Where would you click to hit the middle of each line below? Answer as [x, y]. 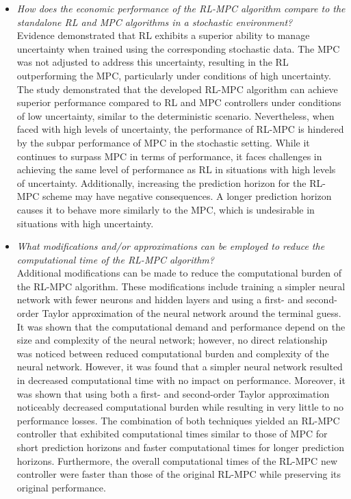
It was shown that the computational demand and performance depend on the [181, 326]
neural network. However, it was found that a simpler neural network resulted [180, 367]
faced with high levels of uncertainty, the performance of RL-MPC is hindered [180, 129]
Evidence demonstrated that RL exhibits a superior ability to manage [163, 35]
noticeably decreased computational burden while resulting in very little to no [180, 407]
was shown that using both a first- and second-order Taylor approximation [173, 393]
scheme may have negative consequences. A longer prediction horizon [187, 196]
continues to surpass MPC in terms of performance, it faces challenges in [169, 156]
